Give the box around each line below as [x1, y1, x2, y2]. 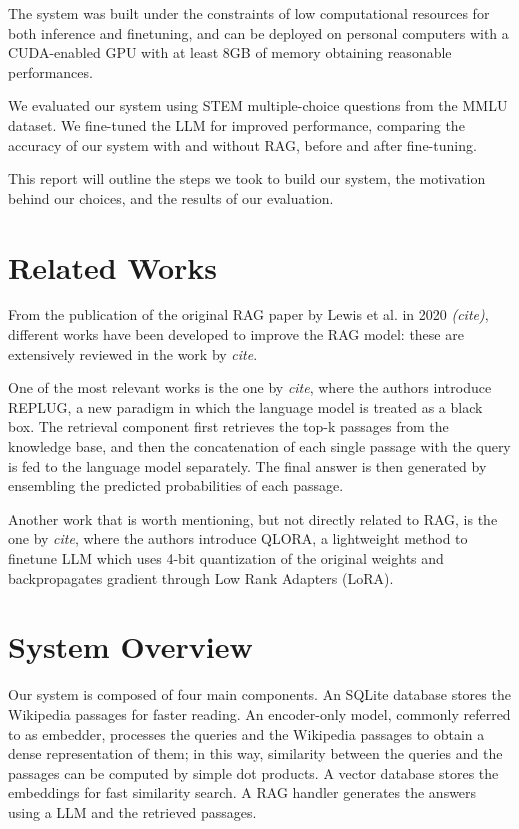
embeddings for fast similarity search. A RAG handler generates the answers [8, 782, 477, 803]
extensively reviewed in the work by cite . [8, 343, 258, 364]
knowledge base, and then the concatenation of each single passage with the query [8, 436, 511, 457]
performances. [8, 61, 93, 82]
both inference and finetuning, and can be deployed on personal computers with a [8, 22, 509, 43]
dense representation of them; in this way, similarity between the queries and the [8, 743, 503, 764]
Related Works [8, 246, 218, 287]
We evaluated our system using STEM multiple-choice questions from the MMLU [8, 95, 508, 116]
